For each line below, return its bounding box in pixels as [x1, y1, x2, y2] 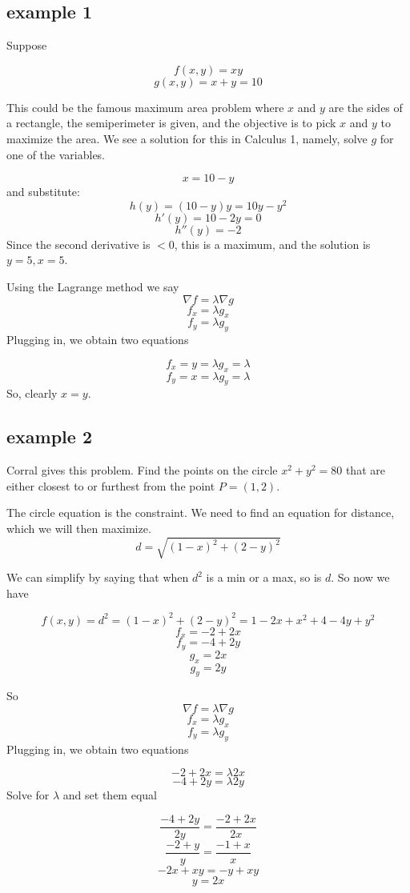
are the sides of [328, 98, 403, 115]
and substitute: [6, 183, 80, 200]
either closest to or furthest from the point [6, 477, 215, 494]
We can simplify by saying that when [6, 569, 189, 586]
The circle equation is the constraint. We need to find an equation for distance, [6, 504, 395, 521]
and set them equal [62, 787, 157, 803]
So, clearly [6, 385, 58, 402]
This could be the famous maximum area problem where [6, 98, 284, 115]
